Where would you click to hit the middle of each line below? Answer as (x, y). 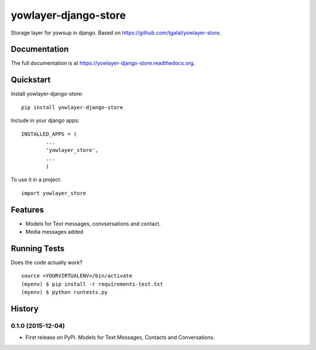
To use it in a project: (36, 180)
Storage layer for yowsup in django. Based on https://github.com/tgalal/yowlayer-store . (116, 33)
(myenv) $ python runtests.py (65, 292)
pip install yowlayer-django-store (72, 107)
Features (27, 209)
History (25, 309)
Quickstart (31, 80)
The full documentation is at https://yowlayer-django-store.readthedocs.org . (103, 63)
